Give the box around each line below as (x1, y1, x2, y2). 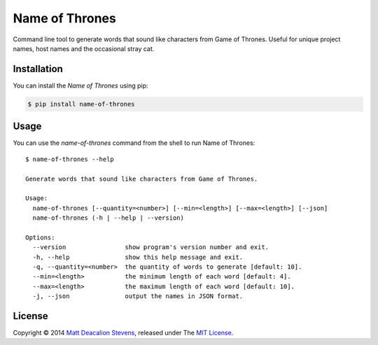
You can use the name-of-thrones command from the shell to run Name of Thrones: (13, 139, 255, 147)
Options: (25, 233, 55, 241)
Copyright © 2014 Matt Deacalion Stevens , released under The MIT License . (13, 329, 234, 337)
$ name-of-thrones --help (25, 155, 115, 163)
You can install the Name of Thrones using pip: (13, 81, 148, 90)
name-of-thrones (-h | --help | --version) (32, 214, 185, 222)
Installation (13, 63, 63, 75)
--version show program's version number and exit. (32, 244, 269, 251)
